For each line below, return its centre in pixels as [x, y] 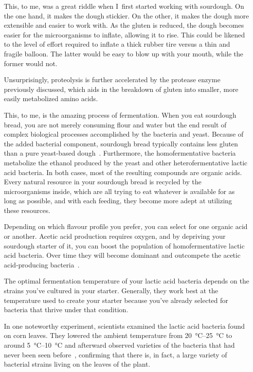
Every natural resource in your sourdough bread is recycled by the [103, 182]
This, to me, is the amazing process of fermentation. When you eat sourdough [120, 115]
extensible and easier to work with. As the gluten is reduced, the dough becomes [124, 25]
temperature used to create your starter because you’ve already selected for [116, 300]
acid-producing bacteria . [42, 264]
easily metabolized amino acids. [51, 98]
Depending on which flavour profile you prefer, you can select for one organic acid [126, 226]
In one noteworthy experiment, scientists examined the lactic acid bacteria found [124, 326]
